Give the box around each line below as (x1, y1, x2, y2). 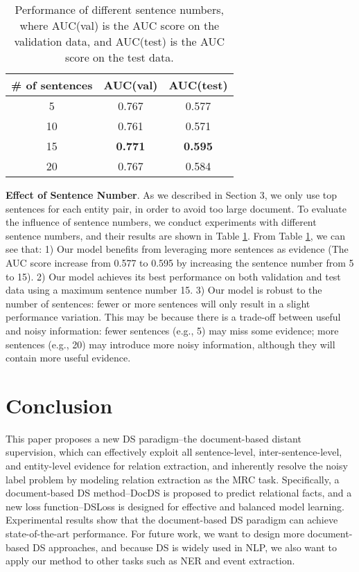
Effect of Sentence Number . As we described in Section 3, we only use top (6, 188, 338, 202)
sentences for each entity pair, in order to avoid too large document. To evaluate (6, 201, 347, 215)
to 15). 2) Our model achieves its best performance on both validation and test (6, 269, 341, 283)
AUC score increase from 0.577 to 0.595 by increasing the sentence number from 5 (6, 255, 354, 269)
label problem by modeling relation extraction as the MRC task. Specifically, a (6, 472, 340, 486)
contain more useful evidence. (6, 350, 131, 365)
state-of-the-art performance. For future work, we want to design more (6, 526, 305, 540)
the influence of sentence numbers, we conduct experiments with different (6, 215, 317, 229)
